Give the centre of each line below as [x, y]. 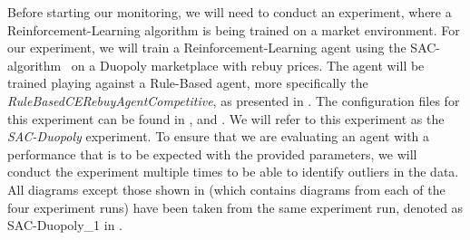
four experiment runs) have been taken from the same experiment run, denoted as [235, 207]
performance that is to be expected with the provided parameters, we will [212, 154]
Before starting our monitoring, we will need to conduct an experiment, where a [230, 12]
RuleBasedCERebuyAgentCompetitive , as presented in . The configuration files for [234, 100]
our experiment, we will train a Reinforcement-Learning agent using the [207, 48]
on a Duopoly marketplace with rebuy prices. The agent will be [248, 65]
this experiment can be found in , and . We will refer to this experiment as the [226, 118]
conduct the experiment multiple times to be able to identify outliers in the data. [233, 172]
